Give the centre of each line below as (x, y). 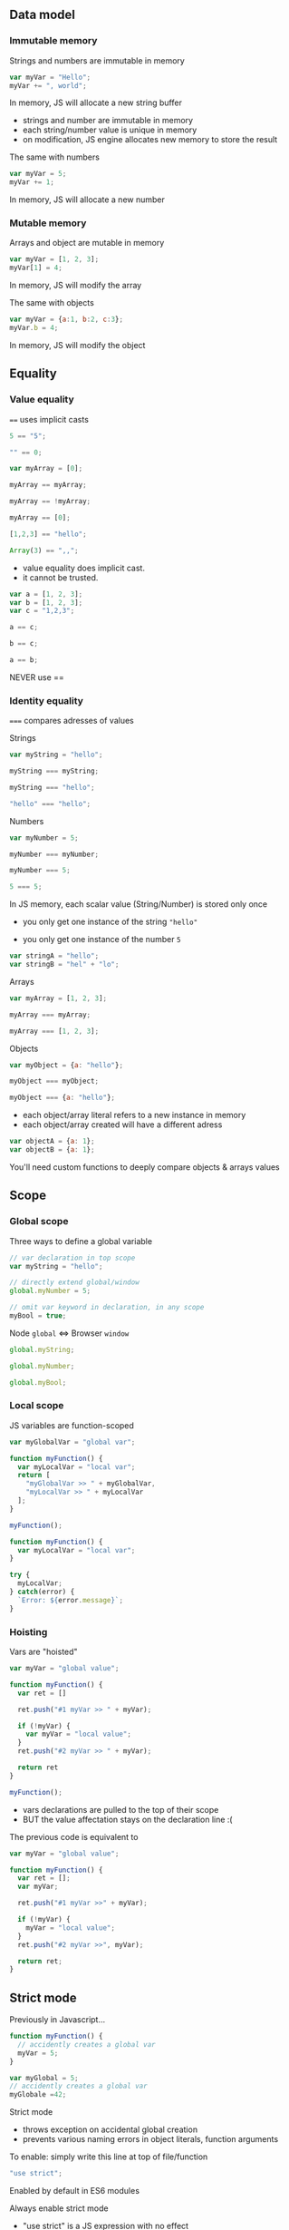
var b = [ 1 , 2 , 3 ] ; (46, 602)
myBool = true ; (38, 1316)
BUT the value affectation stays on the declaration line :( (127, 1819)
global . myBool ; (38, 1382)
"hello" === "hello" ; (50, 803)
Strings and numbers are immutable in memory (97, 60)
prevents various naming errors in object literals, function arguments (150, 2139)
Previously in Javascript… (58, 2020)
